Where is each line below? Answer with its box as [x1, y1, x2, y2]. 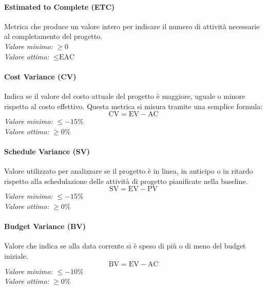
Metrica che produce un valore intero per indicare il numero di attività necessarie [4, 20, 260, 31]
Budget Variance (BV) [4, 221, 86, 232]
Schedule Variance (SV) [4, 146, 90, 156]
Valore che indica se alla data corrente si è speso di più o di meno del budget [4, 240, 246, 251]
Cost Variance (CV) [4, 71, 77, 81]
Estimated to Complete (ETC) [4, 1, 115, 12]
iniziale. [4, 250, 28, 261]
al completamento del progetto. [4, 31, 102, 42]
